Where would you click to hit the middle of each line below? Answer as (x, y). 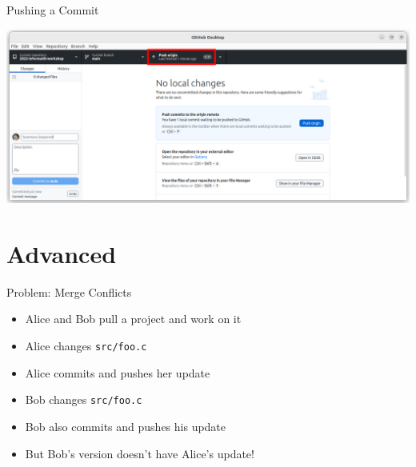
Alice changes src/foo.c (86, 346)
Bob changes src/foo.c (84, 399)
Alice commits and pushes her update (118, 372)
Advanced (62, 253)
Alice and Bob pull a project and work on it (133, 319)
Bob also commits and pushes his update (126, 426)
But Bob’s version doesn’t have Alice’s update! (140, 453)
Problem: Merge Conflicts (69, 291)
